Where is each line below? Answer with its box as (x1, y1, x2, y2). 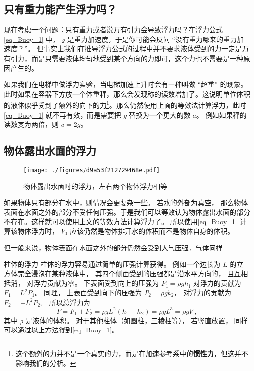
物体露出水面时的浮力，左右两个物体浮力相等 (23, 181, 167, 191)
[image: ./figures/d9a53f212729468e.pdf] (23, 167, 160, 174)
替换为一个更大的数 (128, 109, 190, 120)
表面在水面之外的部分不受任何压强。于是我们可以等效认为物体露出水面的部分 (4, 206, 250, 217)
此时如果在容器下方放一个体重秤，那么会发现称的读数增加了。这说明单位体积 (4, 88, 250, 99)
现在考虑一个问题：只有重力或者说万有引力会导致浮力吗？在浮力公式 (4, 24, 223, 35)
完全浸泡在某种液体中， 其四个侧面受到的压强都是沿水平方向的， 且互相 (17, 268, 248, 278)
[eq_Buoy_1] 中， (4, 34, 60, 44)
